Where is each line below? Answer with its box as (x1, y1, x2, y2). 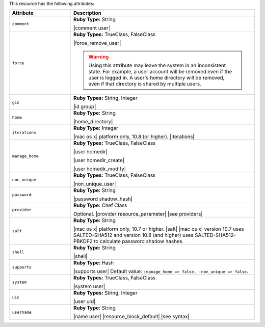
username (12, 309, 32, 315)
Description (73, 10, 102, 17)
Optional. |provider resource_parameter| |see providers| (73, 211, 203, 218)
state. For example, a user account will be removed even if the (88, 68, 233, 75)
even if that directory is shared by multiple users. (88, 81, 202, 87)
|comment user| (73, 25, 110, 31)
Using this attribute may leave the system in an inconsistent (88, 62, 226, 69)
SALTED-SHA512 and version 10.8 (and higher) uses (73, 232, 194, 239)
